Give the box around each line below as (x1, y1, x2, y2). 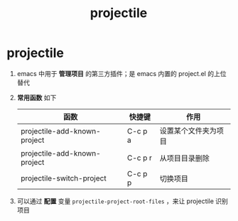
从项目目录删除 (159, 153, 210, 163)
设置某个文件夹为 (159, 126, 217, 136)
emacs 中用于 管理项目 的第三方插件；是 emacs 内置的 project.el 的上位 (16, 69, 227, 77)
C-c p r (126, 153, 152, 163)
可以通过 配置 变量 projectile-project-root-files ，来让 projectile (16, 197, 215, 205)
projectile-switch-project (20, 173, 107, 183)
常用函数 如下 (16, 93, 57, 102)
